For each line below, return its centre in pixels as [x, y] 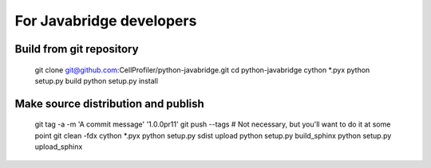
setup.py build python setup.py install [97, 80]
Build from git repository [77, 49]
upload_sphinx [59, 147]
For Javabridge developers [106, 21]
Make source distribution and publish [110, 104]
